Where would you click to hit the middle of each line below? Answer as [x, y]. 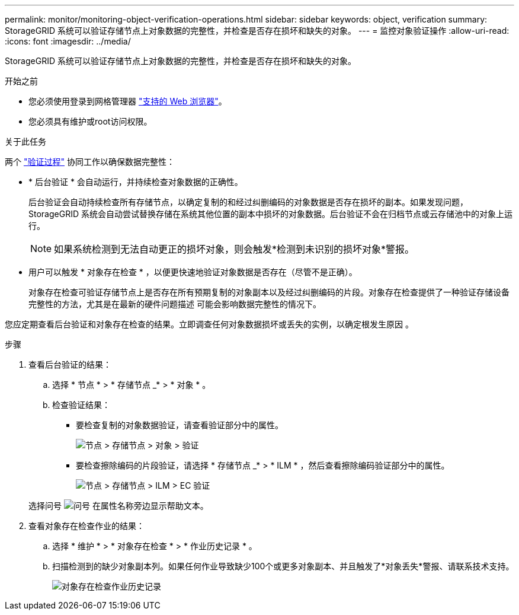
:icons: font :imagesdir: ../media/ [68, 41]
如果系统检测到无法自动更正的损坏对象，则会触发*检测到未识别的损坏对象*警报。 [234, 249]
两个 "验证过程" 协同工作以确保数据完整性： [90, 162]
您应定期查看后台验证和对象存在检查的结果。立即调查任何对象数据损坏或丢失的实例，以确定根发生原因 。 [209, 324]
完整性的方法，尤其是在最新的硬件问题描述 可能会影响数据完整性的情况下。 [175, 304]
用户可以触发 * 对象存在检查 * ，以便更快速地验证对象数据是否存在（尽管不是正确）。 [193, 272]
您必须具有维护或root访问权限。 [90, 121]
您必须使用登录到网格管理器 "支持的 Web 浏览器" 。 [128, 101]
